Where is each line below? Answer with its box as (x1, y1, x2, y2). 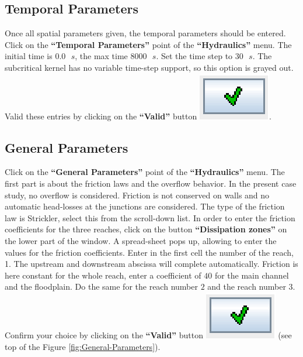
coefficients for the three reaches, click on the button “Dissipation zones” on (5, 223, 287, 235)
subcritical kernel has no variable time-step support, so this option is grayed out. (5, 61, 294, 73)
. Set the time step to (156, 50, 233, 62)
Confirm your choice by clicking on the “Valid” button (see (5, 328, 292, 341)
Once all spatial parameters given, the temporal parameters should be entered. (5, 27, 286, 39)
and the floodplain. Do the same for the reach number (5, 280, 198, 293)
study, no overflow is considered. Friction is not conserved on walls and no (5, 188, 270, 201)
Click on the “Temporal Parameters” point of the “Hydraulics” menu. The (5, 38, 292, 50)
